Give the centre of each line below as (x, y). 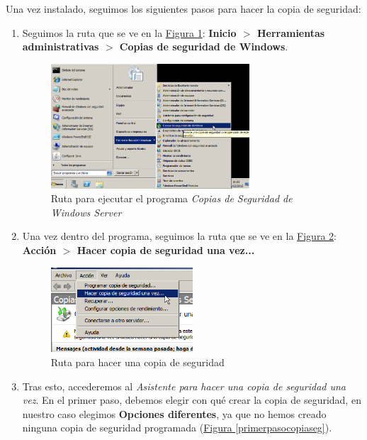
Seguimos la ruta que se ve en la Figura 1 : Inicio (129, 32)
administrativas (61, 46)
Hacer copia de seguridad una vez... (166, 250)
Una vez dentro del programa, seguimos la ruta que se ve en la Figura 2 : (179, 236)
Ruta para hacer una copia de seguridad (137, 362)
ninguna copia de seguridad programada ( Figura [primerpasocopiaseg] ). (177, 428)
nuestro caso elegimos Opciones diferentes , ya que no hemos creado (174, 413)
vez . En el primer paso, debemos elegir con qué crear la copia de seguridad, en (192, 400)
